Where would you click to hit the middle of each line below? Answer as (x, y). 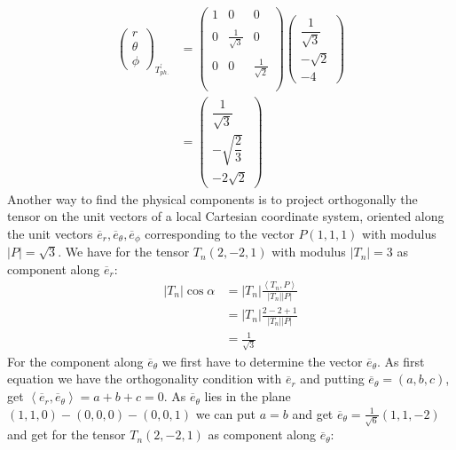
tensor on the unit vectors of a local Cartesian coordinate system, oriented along (226, 216)
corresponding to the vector (220, 233)
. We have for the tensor (124, 252)
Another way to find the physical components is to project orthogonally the (212, 198)
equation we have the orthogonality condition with (145, 379)
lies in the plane (248, 396)
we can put (225, 413)
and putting (332, 379)
